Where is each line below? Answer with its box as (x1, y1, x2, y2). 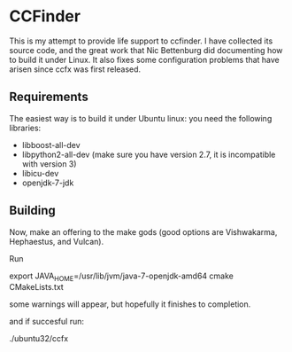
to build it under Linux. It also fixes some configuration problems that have (9, 54, 280, 65)
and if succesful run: (9, 317, 85, 327)
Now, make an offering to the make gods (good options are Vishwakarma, (9, 226, 278, 237)
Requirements (9, 90, 88, 105)
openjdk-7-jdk (21, 177, 74, 188)
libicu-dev (21, 168, 59, 178)
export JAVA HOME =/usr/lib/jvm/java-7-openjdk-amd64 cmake (9, 270, 234, 283)
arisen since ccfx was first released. (9, 64, 142, 74)
